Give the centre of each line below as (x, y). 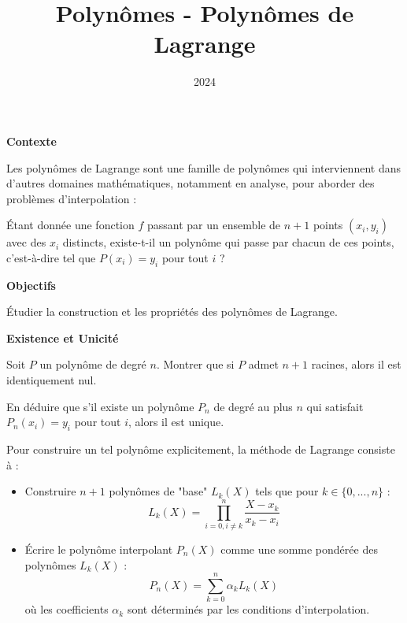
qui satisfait (335, 406)
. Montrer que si (195, 364)
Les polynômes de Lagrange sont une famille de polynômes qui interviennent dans (203, 167)
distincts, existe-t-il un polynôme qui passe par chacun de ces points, (228, 242)
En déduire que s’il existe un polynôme (100, 406)
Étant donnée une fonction (70, 225)
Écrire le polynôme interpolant (99, 549)
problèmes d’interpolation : (72, 198)
